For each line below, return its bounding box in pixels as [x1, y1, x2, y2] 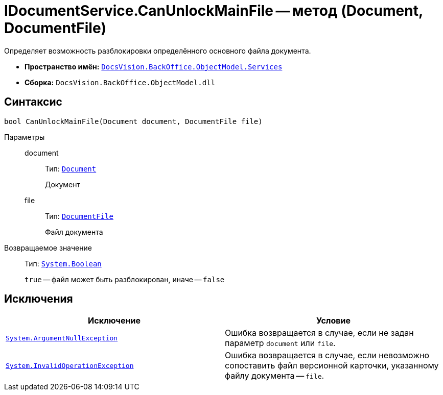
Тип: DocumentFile [45, 211, 113, 220]
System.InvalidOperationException [6, 361, 134, 369]
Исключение [88, 315, 141, 326]
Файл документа [45, 227, 103, 236]
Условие [316, 315, 351, 326]
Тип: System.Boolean [25, 259, 102, 268]
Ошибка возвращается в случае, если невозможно [225, 350, 430, 361]
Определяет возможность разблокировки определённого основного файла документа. [4, 46, 311, 55]
